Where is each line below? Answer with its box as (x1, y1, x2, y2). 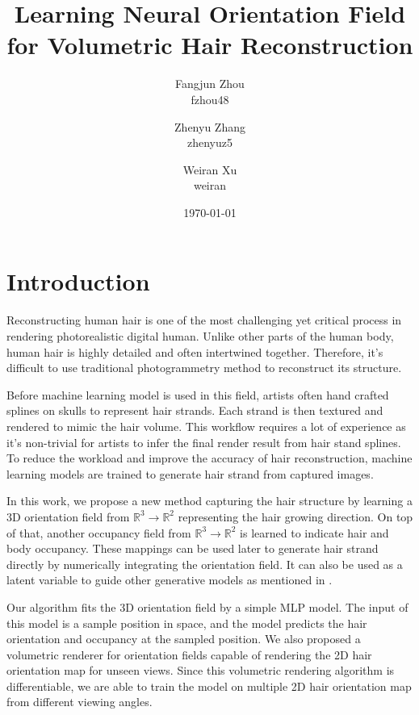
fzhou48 (191, 90, 229, 107)
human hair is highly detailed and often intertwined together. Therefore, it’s (6, 343, 383, 360)
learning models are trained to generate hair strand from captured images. (6, 465, 374, 482)
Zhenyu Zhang (174, 118, 245, 135)
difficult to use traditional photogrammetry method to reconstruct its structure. (6, 359, 402, 376)
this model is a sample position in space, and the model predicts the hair (6, 614, 367, 631)
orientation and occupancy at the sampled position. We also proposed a (6, 630, 361, 647)
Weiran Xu (182, 161, 237, 178)
